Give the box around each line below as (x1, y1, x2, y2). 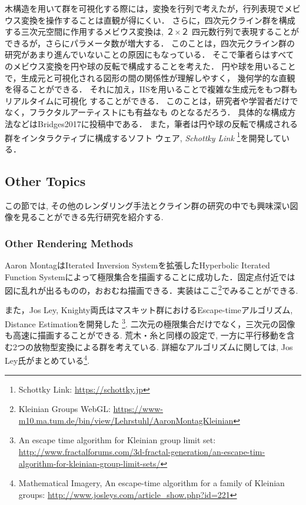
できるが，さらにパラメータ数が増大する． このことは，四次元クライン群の (5, 36, 295, 49)
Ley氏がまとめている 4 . (5, 353, 90, 367)
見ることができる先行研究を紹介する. (21, 211, 164, 223)
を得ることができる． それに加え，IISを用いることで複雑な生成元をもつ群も (5, 83, 298, 95)
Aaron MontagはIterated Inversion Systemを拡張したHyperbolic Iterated (5, 258, 270, 271)
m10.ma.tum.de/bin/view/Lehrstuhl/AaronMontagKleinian (18, 414, 234, 426)
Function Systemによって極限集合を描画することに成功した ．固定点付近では (5, 270, 295, 283)
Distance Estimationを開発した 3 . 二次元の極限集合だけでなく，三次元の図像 (5, 316, 295, 330)
